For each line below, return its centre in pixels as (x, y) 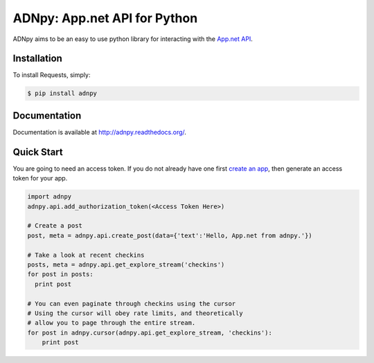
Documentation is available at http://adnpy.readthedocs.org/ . (100, 132)
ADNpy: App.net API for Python (105, 18)
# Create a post (55, 226)
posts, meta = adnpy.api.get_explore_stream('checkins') (126, 264)
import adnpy (50, 197)
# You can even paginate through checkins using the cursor (132, 303)
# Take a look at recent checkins (86, 255)
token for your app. (40, 178)
